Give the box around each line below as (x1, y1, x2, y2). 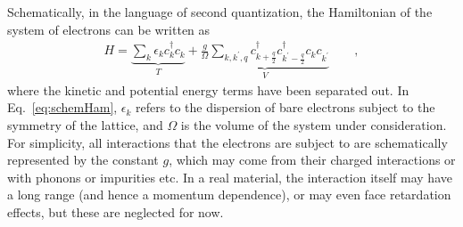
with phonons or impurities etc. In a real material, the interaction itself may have (7, 167, 452, 186)
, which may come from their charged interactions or (169, 150, 456, 169)
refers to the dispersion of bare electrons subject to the (136, 98, 435, 117)
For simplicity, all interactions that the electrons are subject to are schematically (7, 133, 448, 151)
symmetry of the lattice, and (7, 116, 163, 134)
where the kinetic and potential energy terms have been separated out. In (7, 80, 409, 99)
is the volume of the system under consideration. (180, 116, 447, 134)
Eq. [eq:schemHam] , (7, 98, 118, 117)
